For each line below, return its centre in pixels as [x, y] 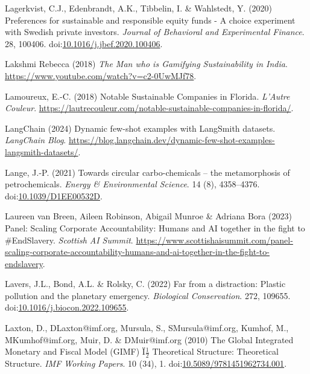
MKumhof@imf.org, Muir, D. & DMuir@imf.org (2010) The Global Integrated [149, 339]
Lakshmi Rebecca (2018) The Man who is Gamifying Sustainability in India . [146, 64]
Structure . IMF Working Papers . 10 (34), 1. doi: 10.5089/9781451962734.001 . [146, 363]
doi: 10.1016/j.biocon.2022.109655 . [67, 307]
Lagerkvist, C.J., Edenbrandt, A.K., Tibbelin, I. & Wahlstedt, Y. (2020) [139, 8]
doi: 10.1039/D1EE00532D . [54, 195]
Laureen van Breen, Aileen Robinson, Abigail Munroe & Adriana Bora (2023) [148, 216]
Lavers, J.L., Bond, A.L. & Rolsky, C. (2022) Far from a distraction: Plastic [145, 284]
